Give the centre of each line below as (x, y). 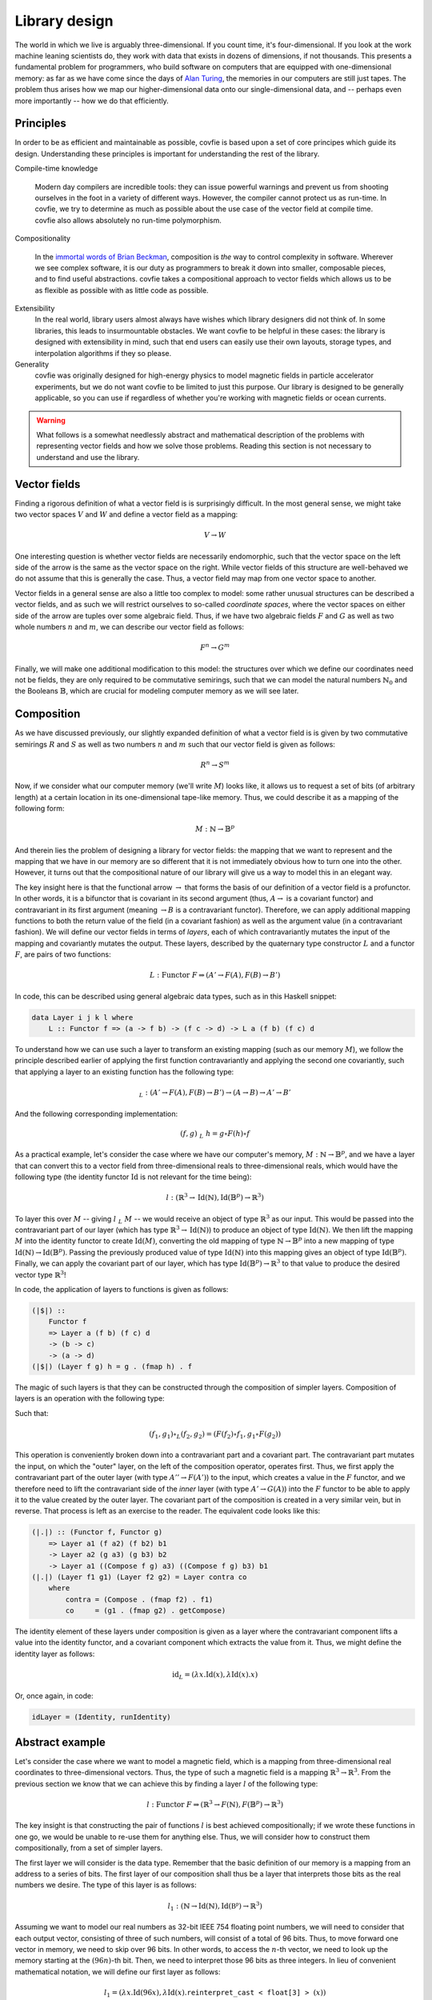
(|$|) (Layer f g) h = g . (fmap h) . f (112, 1366)
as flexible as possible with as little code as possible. (122, 290)
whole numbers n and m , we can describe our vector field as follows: (129, 627)
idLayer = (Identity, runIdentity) (101, 1717)
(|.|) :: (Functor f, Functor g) (97, 1532)
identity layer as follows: (55, 1654)
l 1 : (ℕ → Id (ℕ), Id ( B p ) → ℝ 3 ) (215, 1906)
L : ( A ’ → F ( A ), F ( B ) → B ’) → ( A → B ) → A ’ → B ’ (215, 1094)
